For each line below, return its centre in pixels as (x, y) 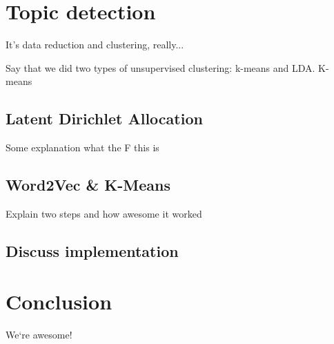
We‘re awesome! (39, 335)
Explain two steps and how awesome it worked (104, 213)
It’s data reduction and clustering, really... (95, 45)
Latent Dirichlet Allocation (104, 118)
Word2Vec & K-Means (88, 185)
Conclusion (59, 302)
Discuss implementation (92, 250)
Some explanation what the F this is (82, 147)
